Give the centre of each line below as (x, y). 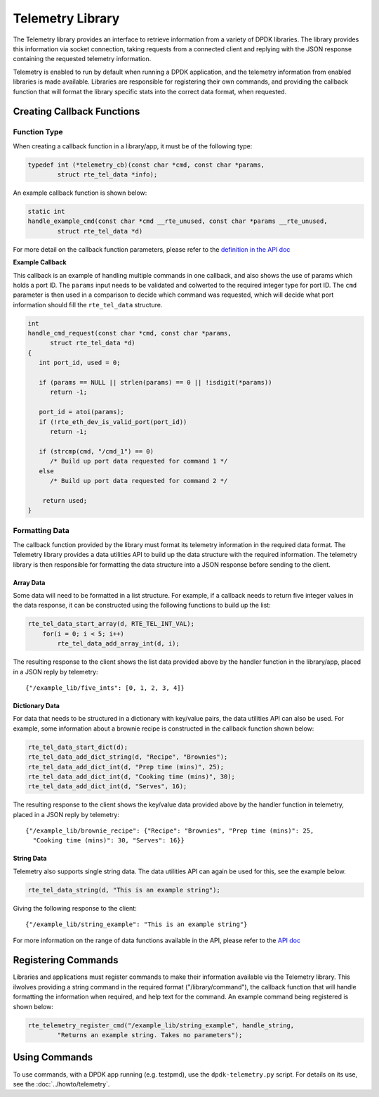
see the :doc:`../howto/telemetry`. (61, 1084)
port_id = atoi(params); (81, 412)
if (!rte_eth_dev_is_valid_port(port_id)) (113, 422)
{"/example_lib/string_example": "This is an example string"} (137, 924)
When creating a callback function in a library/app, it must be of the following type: (133, 146)
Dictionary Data (36, 705)
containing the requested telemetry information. (82, 59)
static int (46, 211)
